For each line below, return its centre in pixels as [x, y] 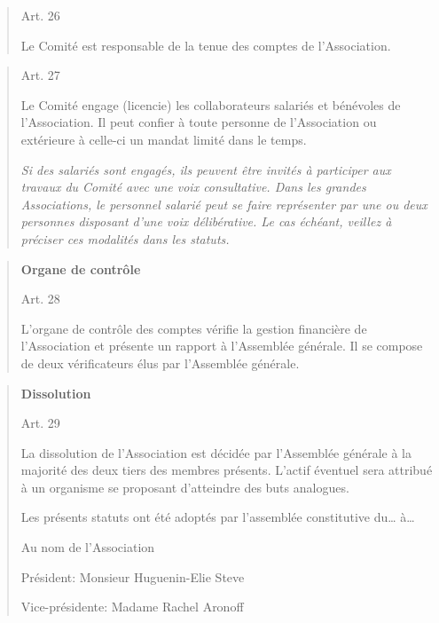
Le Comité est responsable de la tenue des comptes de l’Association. [206, 45]
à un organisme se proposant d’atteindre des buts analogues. [185, 487]
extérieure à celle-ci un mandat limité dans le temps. [164, 139]
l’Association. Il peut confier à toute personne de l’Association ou [199, 122]
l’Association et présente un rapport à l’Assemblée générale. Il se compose [222, 346]
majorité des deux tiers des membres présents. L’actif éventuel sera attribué [227, 470]
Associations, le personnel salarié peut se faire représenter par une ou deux [224, 204]
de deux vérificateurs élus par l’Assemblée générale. [160, 363]
